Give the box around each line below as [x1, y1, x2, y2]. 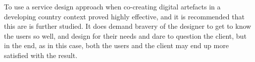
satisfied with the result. [4, 50, 78, 60]
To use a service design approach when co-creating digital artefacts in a [4, 1, 221, 11]
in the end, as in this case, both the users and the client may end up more [4, 40, 229, 51]
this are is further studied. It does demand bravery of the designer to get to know [4, 21, 252, 31]
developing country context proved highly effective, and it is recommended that [4, 11, 245, 21]
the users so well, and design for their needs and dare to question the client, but [4, 30, 247, 41]
